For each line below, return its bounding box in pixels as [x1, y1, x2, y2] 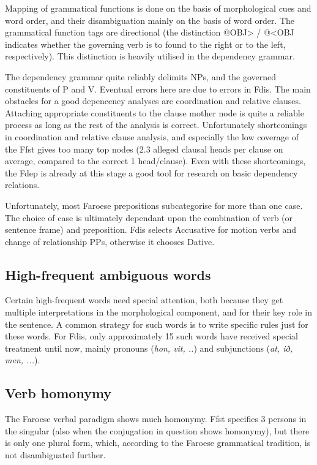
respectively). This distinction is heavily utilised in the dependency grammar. [5, 50, 295, 62]
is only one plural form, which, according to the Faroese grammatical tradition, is [5, 436, 311, 449]
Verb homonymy [5, 384, 112, 403]
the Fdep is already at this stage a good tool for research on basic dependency [5, 166, 298, 179]
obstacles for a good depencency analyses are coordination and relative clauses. [5, 94, 301, 107]
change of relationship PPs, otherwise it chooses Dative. [5, 235, 215, 248]
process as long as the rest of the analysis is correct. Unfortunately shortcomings [5, 118, 307, 131]
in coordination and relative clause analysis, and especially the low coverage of [5, 130, 299, 143]
